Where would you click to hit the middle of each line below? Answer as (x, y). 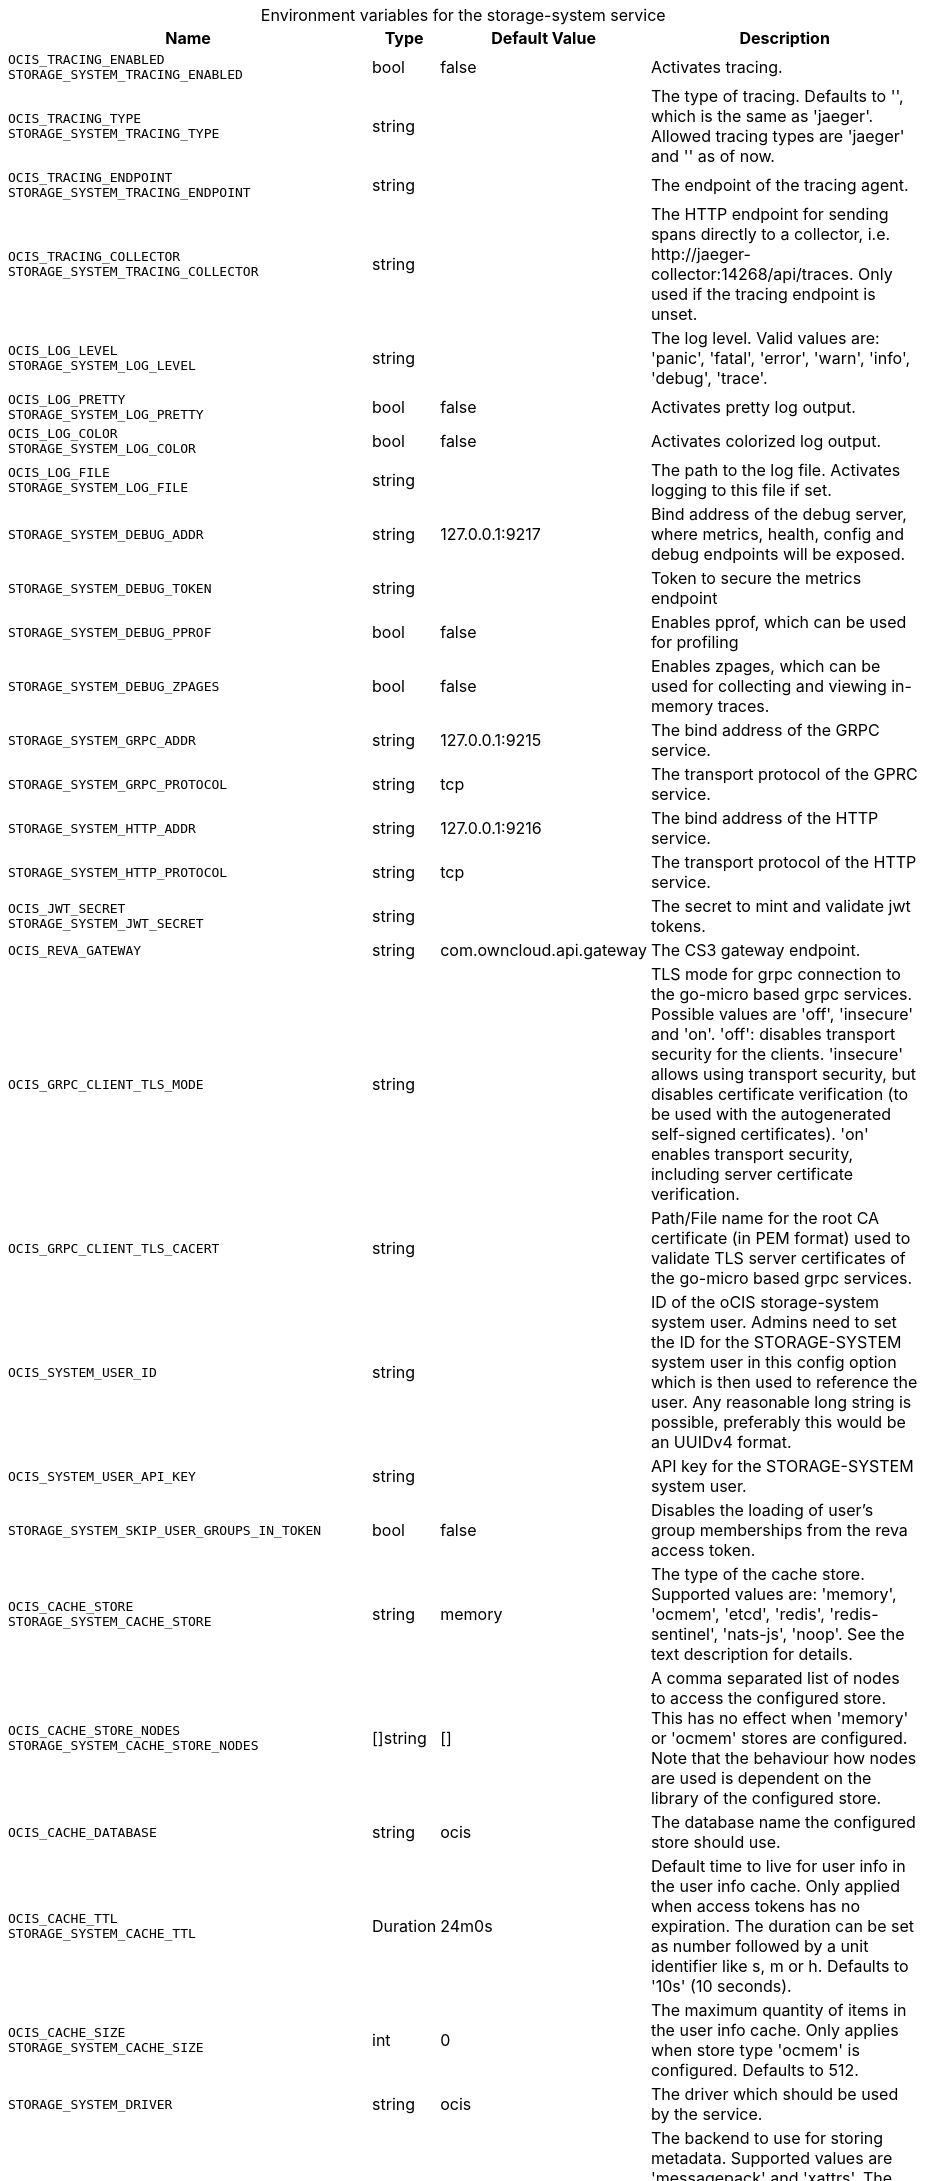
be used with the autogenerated (770, 1114)
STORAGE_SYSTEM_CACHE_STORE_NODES (133, 1745)
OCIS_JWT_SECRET (67, 908)
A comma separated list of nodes (775, 1678)
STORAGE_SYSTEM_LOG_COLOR (102, 448)
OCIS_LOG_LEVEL (63, 350)
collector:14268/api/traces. (752, 274)
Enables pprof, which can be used (778, 622)
